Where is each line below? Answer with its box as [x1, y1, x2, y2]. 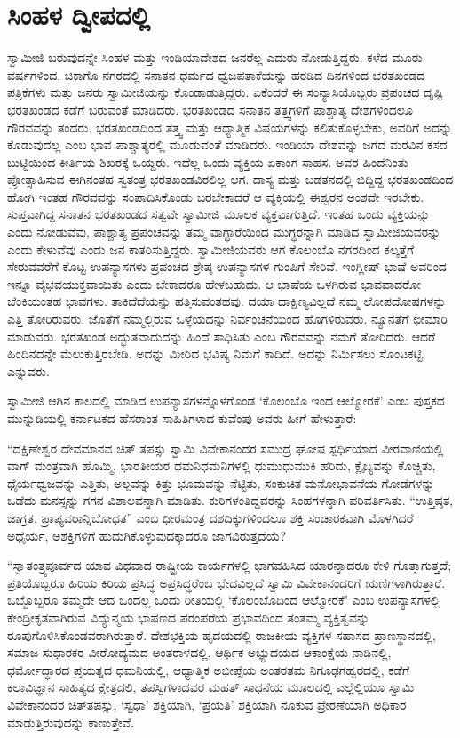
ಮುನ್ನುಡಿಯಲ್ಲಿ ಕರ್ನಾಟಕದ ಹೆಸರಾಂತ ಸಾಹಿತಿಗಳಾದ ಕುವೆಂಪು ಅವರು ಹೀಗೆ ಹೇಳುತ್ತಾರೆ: [7, 409, 357, 427]
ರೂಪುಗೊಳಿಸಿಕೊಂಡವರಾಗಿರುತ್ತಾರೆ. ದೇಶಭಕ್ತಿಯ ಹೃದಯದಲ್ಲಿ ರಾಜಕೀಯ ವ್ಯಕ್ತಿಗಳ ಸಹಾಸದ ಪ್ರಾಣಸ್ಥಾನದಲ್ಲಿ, [7, 625, 436, 644]
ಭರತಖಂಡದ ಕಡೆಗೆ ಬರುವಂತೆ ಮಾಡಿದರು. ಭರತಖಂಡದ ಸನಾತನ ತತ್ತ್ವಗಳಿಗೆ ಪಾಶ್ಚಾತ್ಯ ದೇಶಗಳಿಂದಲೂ [7, 100, 413, 118]
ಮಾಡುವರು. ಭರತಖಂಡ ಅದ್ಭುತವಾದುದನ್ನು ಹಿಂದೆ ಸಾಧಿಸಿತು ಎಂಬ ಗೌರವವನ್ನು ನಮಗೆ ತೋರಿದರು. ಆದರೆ [7, 326, 436, 345]
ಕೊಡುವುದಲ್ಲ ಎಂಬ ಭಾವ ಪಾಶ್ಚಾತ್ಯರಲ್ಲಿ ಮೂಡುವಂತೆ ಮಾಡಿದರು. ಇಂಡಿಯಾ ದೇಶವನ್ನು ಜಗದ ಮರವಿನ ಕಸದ [7, 135, 448, 154]
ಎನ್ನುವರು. [7, 361, 50, 380]
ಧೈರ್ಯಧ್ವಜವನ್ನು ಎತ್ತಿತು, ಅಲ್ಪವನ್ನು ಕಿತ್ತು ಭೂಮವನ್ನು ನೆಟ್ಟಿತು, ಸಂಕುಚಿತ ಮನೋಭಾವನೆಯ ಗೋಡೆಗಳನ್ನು [7, 473, 435, 492]
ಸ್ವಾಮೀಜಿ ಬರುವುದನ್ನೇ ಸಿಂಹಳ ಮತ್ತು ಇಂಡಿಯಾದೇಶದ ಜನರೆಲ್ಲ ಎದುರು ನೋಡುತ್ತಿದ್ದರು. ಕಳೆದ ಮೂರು [7, 48, 423, 67]
